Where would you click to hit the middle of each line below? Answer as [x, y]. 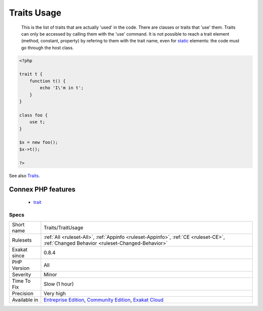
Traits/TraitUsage [64, 228]
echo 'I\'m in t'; [62, 88]
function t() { [47, 81]
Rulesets [22, 240]
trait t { [31, 74]
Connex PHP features [42, 189]
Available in [25, 300]
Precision [23, 293]
